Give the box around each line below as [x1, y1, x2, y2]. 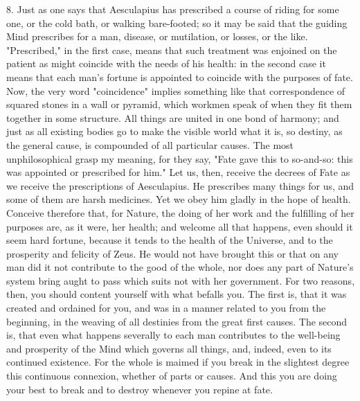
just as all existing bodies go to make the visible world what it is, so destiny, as [6, 124, 343, 139]
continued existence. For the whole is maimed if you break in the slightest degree [6, 355, 350, 369]
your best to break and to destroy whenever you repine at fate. [6, 382, 273, 396]
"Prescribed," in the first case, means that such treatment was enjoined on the [6, 42, 337, 57]
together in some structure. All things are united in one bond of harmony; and [6, 110, 339, 125]
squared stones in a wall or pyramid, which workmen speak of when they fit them [6, 97, 352, 112]
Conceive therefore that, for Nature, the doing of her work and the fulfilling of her [6, 205, 354, 220]
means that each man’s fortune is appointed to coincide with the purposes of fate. [6, 69, 353, 84]
